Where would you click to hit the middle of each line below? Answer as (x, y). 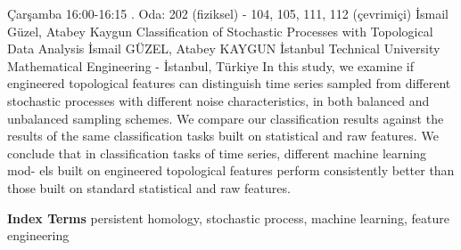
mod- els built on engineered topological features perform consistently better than (231, 170)
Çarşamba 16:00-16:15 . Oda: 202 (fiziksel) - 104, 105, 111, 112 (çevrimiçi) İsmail (228, 13)
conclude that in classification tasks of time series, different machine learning (217, 153)
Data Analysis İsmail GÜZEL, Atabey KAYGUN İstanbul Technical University (224, 48)
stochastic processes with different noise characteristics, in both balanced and (218, 100)
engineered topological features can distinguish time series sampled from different (229, 83)
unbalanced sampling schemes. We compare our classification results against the (226, 118)
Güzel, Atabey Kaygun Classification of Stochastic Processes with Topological (220, 31)
